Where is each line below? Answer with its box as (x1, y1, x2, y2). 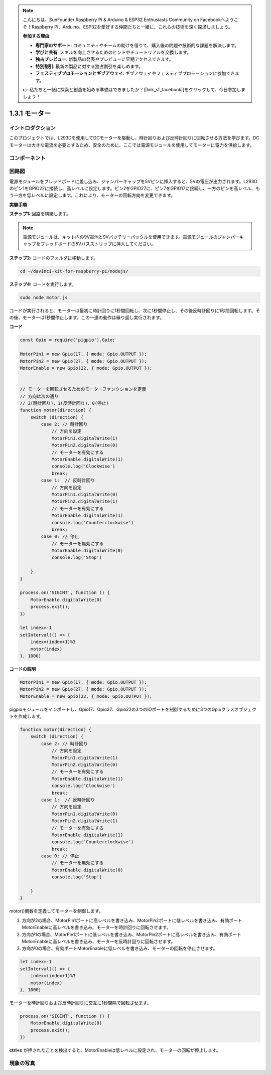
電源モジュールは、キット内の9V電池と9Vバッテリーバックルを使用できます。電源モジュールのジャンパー (23, 234, 240, 240)
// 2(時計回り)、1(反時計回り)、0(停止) (20, 400, 109, 406)
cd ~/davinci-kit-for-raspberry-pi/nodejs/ (20, 268, 129, 274)
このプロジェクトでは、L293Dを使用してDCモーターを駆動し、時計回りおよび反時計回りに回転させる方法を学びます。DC (9, 135, 259, 141)
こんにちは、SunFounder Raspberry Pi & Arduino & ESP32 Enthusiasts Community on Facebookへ (23, 17, 225, 23)
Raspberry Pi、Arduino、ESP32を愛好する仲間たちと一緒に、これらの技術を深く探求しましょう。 (31, 24, 233, 30)
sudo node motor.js (20, 294, 68, 300)
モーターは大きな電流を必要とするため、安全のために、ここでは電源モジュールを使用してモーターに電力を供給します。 (9, 142, 254, 148)
